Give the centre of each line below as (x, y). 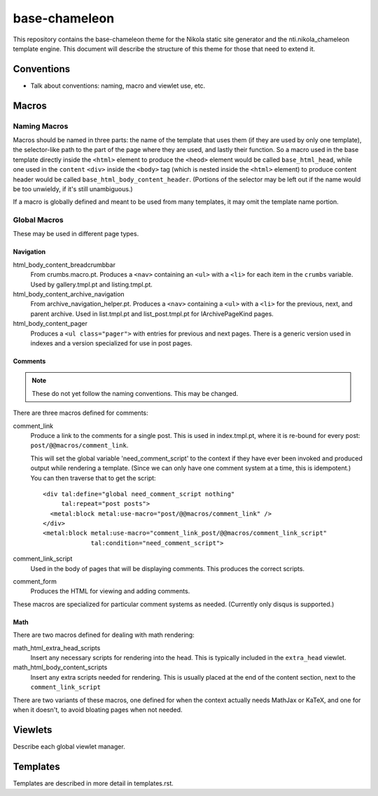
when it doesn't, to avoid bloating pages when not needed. (98, 709)
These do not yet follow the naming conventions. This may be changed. (135, 393)
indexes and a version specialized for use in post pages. (111, 343)
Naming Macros (41, 126)
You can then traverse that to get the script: (93, 478)
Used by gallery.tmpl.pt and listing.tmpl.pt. (92, 284)
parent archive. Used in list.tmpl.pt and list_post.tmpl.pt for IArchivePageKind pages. (152, 314)
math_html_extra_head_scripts (57, 647)
